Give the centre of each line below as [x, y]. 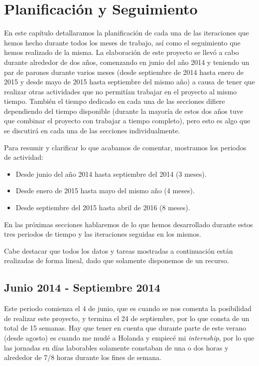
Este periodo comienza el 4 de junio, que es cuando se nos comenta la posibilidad [128, 308]
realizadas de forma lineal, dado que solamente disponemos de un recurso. [117, 260]
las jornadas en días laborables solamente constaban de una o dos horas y [116, 347]
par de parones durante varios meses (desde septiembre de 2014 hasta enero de [124, 72]
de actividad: [24, 157]
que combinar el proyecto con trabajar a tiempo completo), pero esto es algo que [127, 121]
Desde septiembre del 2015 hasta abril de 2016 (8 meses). [103, 207]
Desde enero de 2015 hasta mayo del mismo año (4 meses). [105, 190]
